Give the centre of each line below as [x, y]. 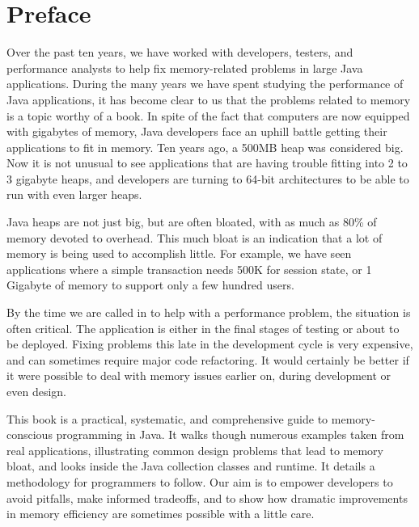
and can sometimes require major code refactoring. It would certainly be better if [208, 359]
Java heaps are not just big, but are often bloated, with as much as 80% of [192, 222]
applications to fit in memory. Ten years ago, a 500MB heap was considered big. [205, 147]
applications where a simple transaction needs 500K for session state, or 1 [189, 269]
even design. [36, 391]
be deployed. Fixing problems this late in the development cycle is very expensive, [210, 344]
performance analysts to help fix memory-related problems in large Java [185, 67]
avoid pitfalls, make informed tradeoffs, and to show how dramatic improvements [207, 497]
